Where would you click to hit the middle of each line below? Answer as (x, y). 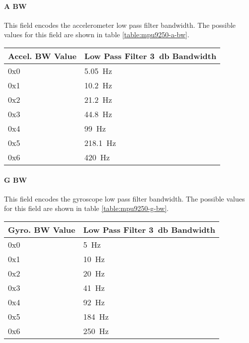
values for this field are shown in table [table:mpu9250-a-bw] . (97, 34)
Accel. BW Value (42, 56)
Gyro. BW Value (42, 229)
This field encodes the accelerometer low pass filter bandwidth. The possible (120, 25)
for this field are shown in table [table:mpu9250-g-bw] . (86, 208)
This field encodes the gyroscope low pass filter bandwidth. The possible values (124, 198)
